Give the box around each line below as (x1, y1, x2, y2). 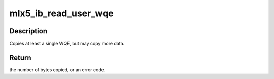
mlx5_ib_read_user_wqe (9, 8, 114, 19)
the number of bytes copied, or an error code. (9, 66, 106, 73)
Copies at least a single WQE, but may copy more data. (9, 41, 125, 47)
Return (9, 53, 31, 62)
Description (9, 27, 48, 35)
